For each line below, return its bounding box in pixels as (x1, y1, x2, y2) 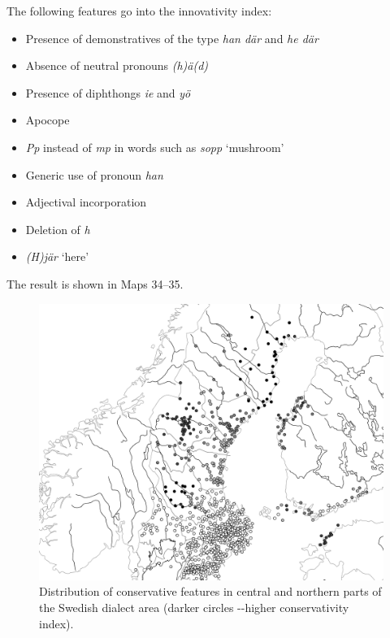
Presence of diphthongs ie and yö (25, 84, 191, 101)
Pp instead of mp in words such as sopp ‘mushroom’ (25, 138, 284, 155)
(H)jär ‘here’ (25, 248, 89, 265)
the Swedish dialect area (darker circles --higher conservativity (39, 599, 349, 616)
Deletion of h (25, 220, 90, 237)
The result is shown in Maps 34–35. (6, 275, 184, 292)
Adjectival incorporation (25, 193, 147, 210)
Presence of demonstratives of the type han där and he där (25, 29, 318, 46)
